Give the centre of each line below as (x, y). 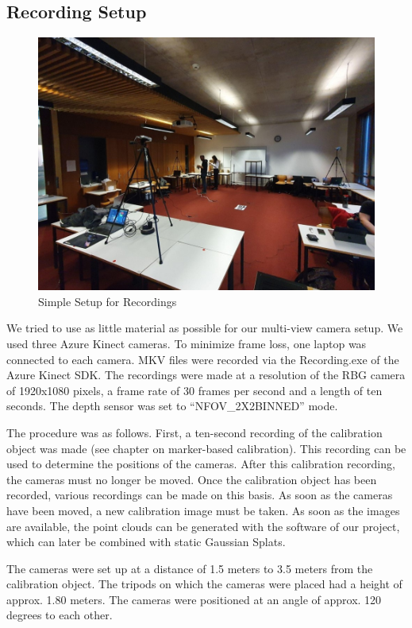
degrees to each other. (60, 615)
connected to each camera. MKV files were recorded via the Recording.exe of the (203, 359)
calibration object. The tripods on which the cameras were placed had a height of (204, 584)
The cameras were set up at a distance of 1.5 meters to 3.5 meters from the (190, 568)
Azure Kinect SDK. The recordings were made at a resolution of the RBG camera (206, 375)
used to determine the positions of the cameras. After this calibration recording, (201, 464)
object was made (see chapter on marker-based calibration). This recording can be (206, 448)
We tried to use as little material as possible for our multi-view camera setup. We (205, 328)
